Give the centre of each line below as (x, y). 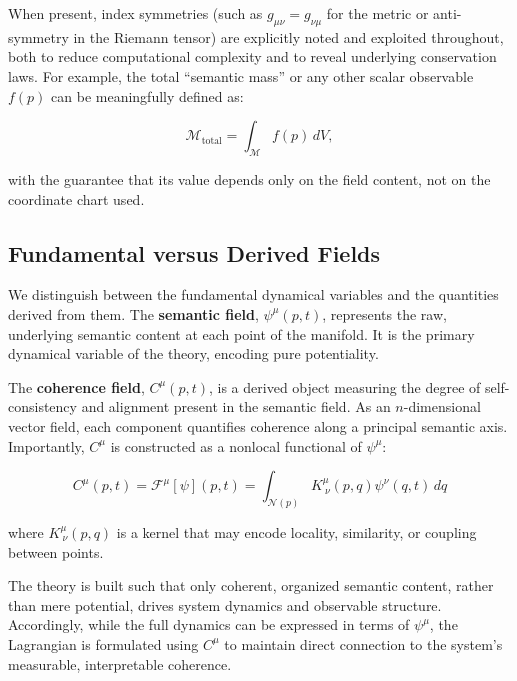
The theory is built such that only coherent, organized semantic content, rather (251, 585)
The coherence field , (76, 386)
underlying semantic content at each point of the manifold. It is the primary (241, 333)
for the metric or (377, 13)
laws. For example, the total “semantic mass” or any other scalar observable (241, 75)
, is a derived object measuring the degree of (345, 386)
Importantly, (46, 445)
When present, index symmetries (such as (135, 13)
